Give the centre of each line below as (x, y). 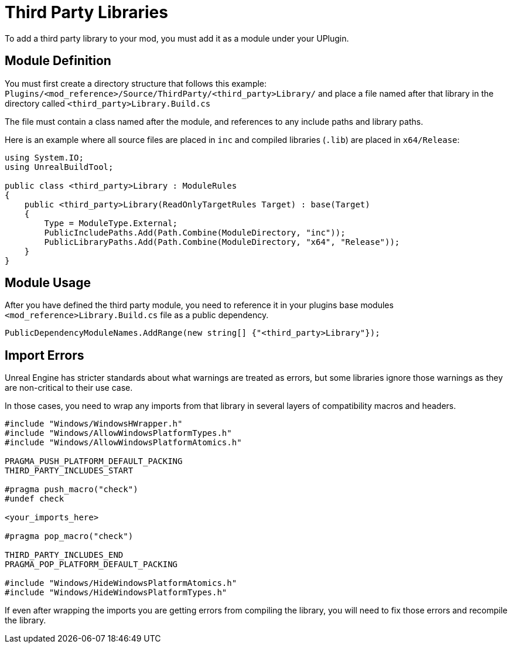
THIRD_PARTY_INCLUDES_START (69, 471)
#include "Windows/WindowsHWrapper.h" (94, 424)
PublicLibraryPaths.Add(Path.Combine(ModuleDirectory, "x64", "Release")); (222, 242)
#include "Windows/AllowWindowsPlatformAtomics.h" (123, 443)
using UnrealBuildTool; (59, 167)
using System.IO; (44, 157)
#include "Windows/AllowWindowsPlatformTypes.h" (118, 433)
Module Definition (58, 61)
